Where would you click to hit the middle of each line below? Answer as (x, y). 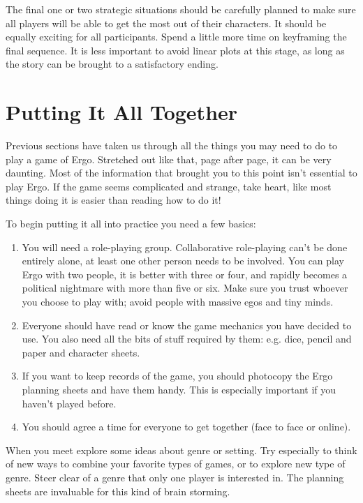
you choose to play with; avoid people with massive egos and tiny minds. (178, 302)
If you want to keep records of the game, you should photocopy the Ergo (177, 376)
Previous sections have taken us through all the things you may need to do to (172, 145)
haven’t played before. (69, 403)
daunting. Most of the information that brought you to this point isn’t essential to (181, 173)
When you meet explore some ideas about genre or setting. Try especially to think (181, 450)
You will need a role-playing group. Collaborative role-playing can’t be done (185, 247)
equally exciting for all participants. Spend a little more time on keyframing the (176, 37)
